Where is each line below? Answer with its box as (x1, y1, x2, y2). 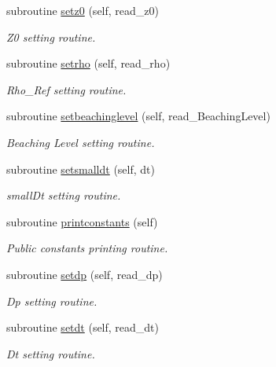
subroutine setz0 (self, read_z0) (6, 2, 159, 18)
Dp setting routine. (6, 292, 98, 309)
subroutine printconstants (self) (6, 213, 158, 229)
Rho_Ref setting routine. (6, 81, 127, 97)
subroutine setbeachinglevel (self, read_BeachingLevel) (6, 108, 270, 124)
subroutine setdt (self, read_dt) (6, 319, 160, 336)
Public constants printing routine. (6, 240, 168, 256)
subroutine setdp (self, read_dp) (6, 266, 163, 282)
